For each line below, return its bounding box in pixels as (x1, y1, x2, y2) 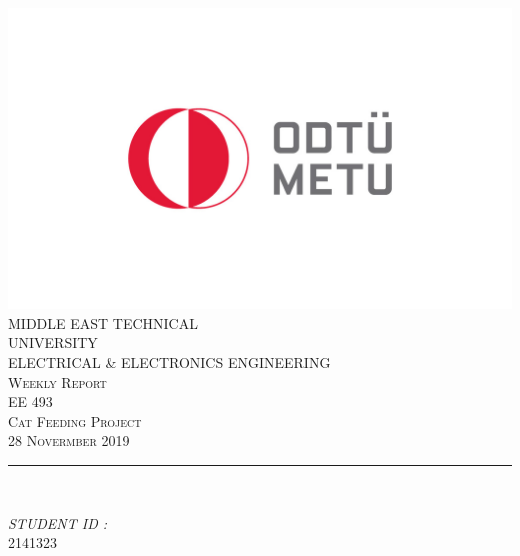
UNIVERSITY (8, 332, 98, 353)
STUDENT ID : (8, 512, 108, 533)
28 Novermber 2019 (8, 430, 130, 451)
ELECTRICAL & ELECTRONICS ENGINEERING (8, 352, 331, 372)
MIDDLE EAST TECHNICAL (8, 312, 198, 333)
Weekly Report (8, 371, 107, 392)
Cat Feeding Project (8, 410, 142, 431)
